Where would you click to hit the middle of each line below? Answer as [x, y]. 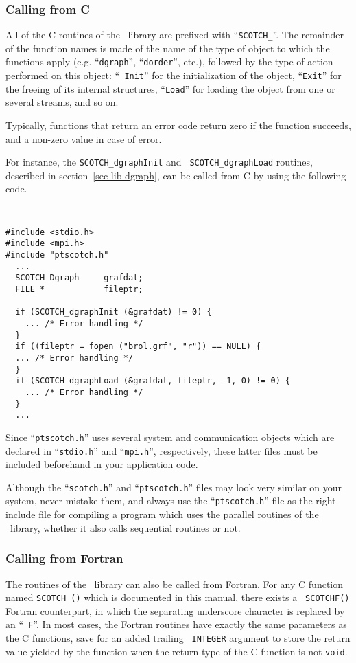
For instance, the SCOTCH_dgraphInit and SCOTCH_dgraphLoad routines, [159, 162]
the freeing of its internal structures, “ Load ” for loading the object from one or [170, 88]
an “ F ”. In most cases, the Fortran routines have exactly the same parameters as [176, 624]
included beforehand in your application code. [102, 464]
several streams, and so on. [62, 102]
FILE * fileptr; [79, 289]
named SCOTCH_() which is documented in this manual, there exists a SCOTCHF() [178, 597]
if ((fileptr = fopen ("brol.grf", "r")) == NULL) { [138, 347]
